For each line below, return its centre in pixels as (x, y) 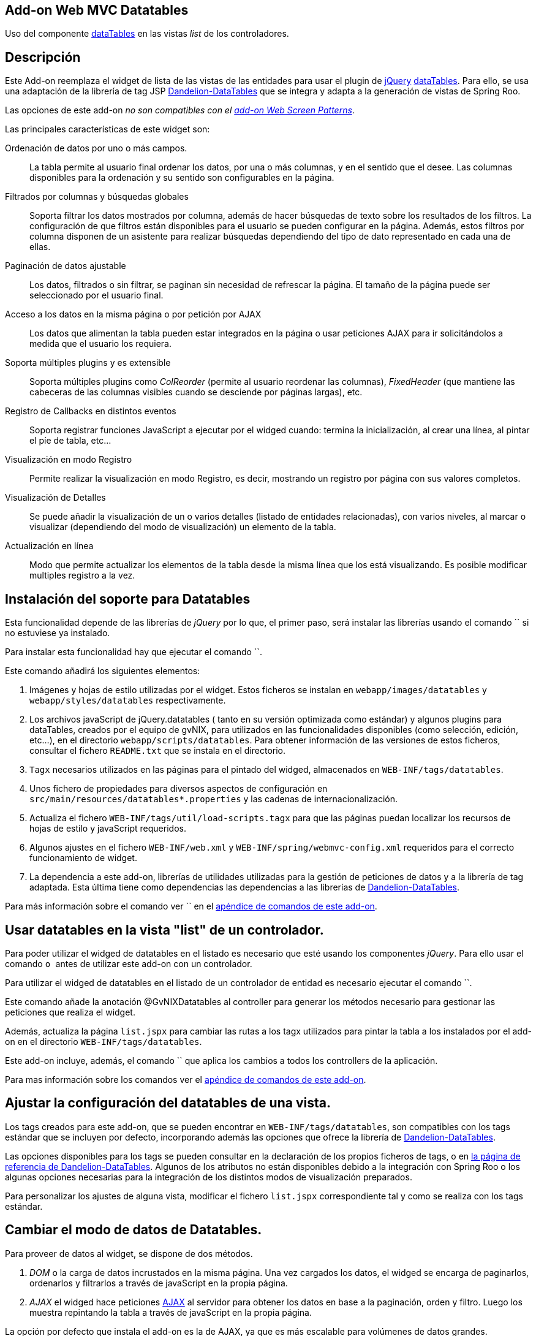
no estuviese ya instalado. (58, 633)
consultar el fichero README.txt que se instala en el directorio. (158, 751)
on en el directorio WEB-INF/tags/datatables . (104, 1041)
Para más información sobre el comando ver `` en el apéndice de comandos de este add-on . (191, 906)
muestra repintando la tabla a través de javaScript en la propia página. (171, 1312)
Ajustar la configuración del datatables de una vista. (168, 1103)
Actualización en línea (49, 546)
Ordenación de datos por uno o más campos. (96, 148)
